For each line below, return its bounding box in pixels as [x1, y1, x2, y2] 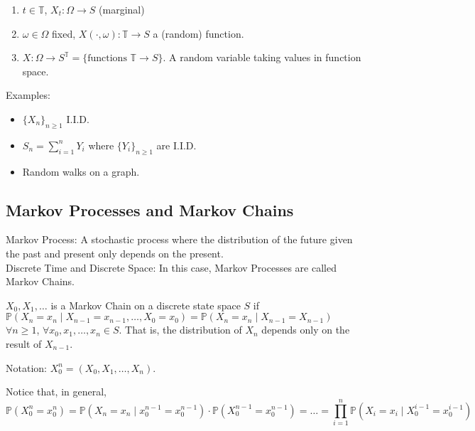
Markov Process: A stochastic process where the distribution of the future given [6, 232, 353, 247]
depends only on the [261, 322, 350, 337]
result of [6, 336, 42, 351]
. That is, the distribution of [119, 322, 242, 337]
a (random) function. [153, 26, 244, 41]
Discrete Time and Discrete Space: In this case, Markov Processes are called [6, 260, 337, 275]
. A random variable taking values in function [163, 50, 361, 65]
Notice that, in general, [6, 384, 107, 399]
